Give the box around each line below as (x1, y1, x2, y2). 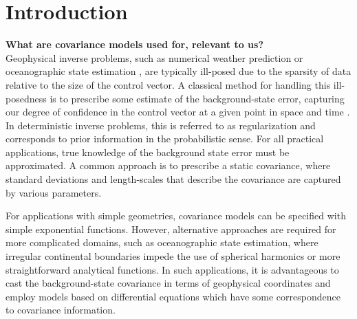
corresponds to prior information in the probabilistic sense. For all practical (6, 131, 324, 146)
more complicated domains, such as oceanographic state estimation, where (6, 235, 318, 250)
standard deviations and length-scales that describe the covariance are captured (6, 172, 341, 186)
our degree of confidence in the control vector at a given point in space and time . (6, 104, 350, 119)
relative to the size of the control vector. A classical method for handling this (6, 77, 331, 91)
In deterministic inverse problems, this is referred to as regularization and (6, 118, 316, 132)
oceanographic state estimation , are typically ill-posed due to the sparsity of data (6, 64, 351, 78)
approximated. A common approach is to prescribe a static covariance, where (6, 158, 331, 173)
